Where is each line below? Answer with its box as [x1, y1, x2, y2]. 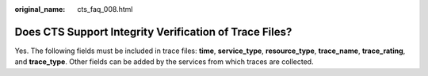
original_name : [14, 5, 66, 13]
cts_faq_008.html [77, 5, 133, 13]
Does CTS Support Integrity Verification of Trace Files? [14, 25, 292, 39]
